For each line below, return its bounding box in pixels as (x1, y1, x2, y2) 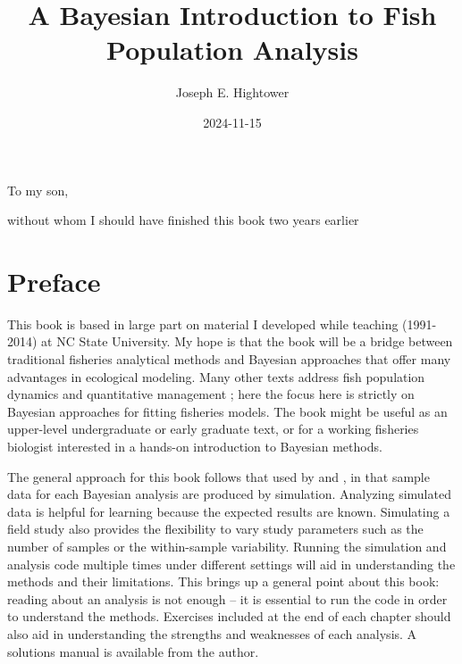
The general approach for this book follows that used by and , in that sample (7, 467, 430, 486)
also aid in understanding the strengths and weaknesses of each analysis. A (7, 624, 417, 643)
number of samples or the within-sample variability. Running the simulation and (7, 536, 447, 555)
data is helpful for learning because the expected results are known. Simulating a (7, 502, 450, 520)
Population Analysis (106, 31, 358, 68)
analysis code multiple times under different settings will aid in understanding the (7, 554, 456, 573)
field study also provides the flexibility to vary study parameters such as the (7, 519, 424, 538)
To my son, (7, 180, 69, 199)
